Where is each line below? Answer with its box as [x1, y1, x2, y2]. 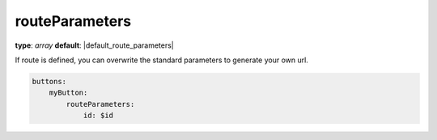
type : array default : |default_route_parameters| [15, 40, 174, 50]
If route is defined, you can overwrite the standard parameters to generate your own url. [15, 55, 309, 65]
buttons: [32, 77, 67, 86]
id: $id [83, 111, 113, 121]
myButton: [49, 88, 88, 97]
